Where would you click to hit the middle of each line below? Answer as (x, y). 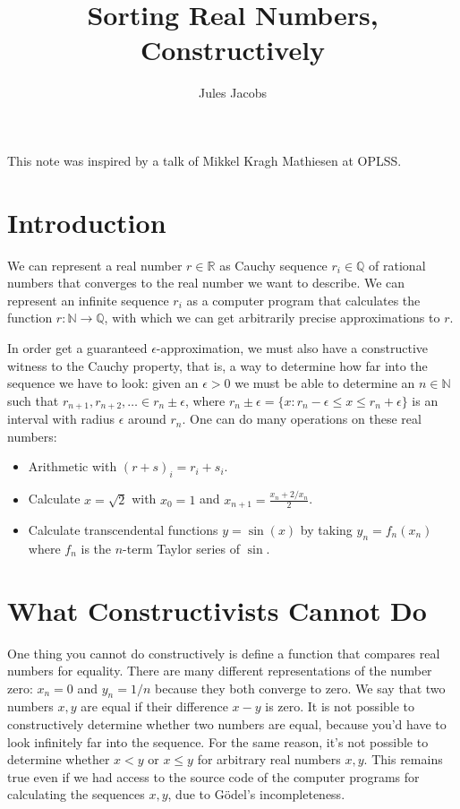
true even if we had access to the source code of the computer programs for (213, 776)
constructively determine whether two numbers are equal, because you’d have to (227, 724)
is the (96, 548)
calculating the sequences (76, 794)
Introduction (87, 222)
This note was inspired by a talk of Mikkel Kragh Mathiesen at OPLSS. (204, 160)
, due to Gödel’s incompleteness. (256, 794)
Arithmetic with (72, 466)
